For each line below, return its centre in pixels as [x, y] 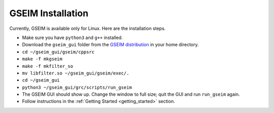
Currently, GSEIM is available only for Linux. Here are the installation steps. [88, 28]
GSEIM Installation [49, 13]
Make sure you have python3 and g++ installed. [72, 37]
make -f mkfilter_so [48, 66]
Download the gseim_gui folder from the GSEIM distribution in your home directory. [110, 45]
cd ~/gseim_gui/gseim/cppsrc [58, 52]
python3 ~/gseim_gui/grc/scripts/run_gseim [77, 87]
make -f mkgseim [42, 59]
